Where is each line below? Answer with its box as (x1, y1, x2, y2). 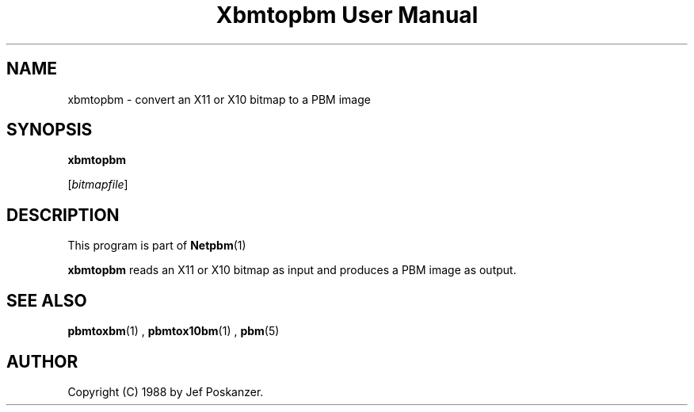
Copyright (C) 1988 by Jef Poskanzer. (67, 384, 264, 399)
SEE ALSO (6, 290, 87, 311)
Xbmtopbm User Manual (215, 2, 479, 29)
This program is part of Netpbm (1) (67, 238, 246, 253)
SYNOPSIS (6, 120, 93, 140)
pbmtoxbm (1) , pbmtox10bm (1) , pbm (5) (67, 324, 280, 338)
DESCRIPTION (6, 204, 120, 225)
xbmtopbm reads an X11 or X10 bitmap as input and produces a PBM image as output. (67, 263, 517, 277)
